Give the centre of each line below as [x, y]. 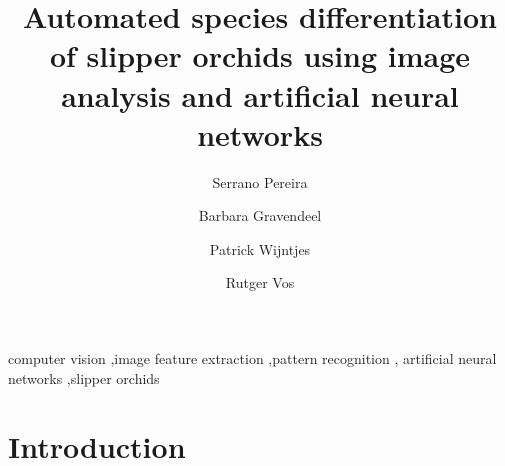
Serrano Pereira [260, 181]
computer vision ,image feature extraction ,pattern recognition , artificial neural [252, 358]
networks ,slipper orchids [84, 377]
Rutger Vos [260, 282]
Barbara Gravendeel [260, 215]
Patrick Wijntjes [260, 248]
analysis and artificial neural [260, 94]
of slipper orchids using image [260, 55]
